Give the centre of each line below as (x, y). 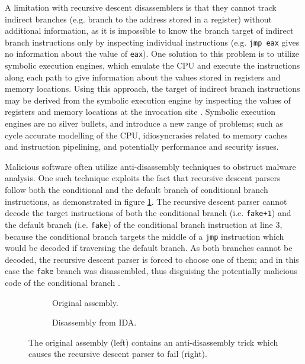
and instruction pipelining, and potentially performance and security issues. (142, 146)
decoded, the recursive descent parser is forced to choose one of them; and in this (152, 259)
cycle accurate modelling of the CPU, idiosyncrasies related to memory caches (146, 135)
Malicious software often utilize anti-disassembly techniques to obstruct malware (150, 166)
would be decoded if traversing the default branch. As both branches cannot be (149, 248)
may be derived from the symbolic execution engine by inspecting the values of (148, 100)
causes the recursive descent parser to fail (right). (118, 354)
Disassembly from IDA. (94, 322)
